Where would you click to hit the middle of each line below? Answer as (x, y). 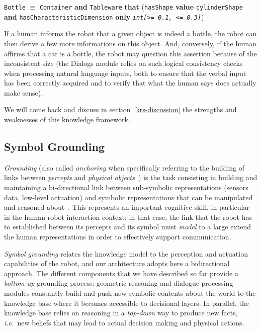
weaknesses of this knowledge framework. (67, 119)
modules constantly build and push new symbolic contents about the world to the (130, 293)
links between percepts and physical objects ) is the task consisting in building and (131, 177)
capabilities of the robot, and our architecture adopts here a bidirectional (117, 263)
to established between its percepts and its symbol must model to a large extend (128, 227)
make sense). (24, 92)
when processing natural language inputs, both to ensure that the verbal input (125, 73)
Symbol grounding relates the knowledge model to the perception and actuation (126, 253)
